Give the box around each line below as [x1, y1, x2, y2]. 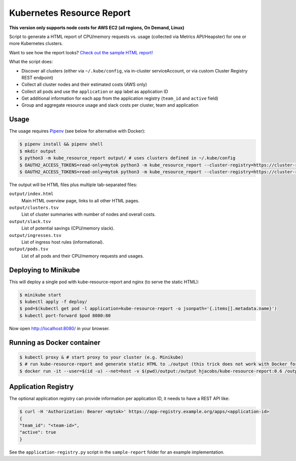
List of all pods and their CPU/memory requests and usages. [21, 253, 144, 259]
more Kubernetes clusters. [9, 40, 63, 46]
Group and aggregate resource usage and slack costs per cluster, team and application [21, 102, 199, 108]
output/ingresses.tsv [9, 232, 62, 238]
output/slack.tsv [9, 219, 51, 224]
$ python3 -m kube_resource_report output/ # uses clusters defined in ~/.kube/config [19, 155, 236, 161]
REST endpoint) [21, 75, 54, 80]
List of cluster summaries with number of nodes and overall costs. [21, 211, 156, 217]
